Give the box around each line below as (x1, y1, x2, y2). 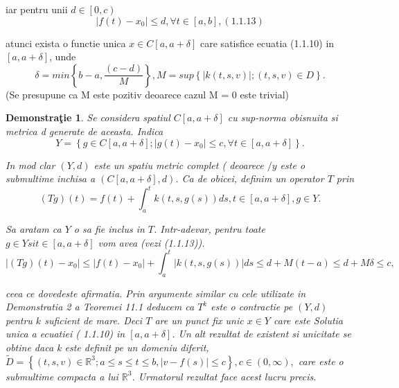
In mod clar (6, 157, 55, 172)
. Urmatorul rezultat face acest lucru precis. (132, 369, 317, 383)
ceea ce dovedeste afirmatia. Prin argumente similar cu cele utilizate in (6, 285, 306, 300)
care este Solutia (274, 312, 344, 327)
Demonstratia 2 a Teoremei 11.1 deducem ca (6, 299, 195, 314)
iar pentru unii (6, 2, 68, 16)
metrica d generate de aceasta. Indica (6, 123, 163, 138)
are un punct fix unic (154, 312, 244, 327)
